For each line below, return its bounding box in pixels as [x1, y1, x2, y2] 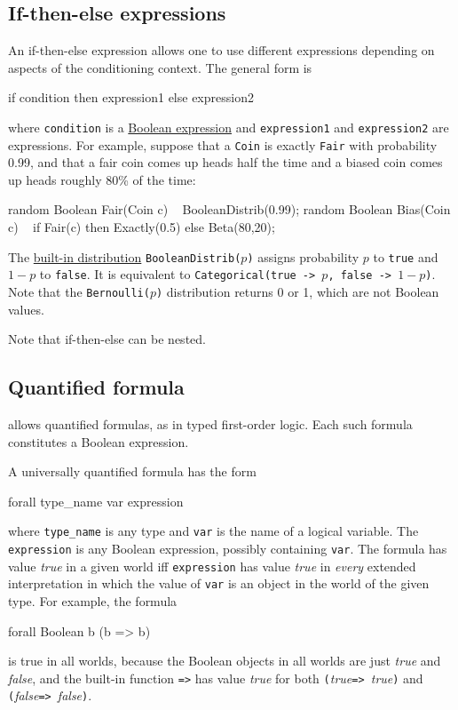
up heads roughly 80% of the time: [8, 170, 196, 188]
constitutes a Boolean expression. [8, 432, 189, 451]
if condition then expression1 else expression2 [8, 88, 254, 107]
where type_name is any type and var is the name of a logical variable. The [8, 522, 419, 540]
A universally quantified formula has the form [8, 462, 257, 481]
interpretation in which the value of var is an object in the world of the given [8, 574, 430, 593]
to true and [373, 247, 438, 266]
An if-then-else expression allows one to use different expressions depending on [8, 41, 435, 60]
